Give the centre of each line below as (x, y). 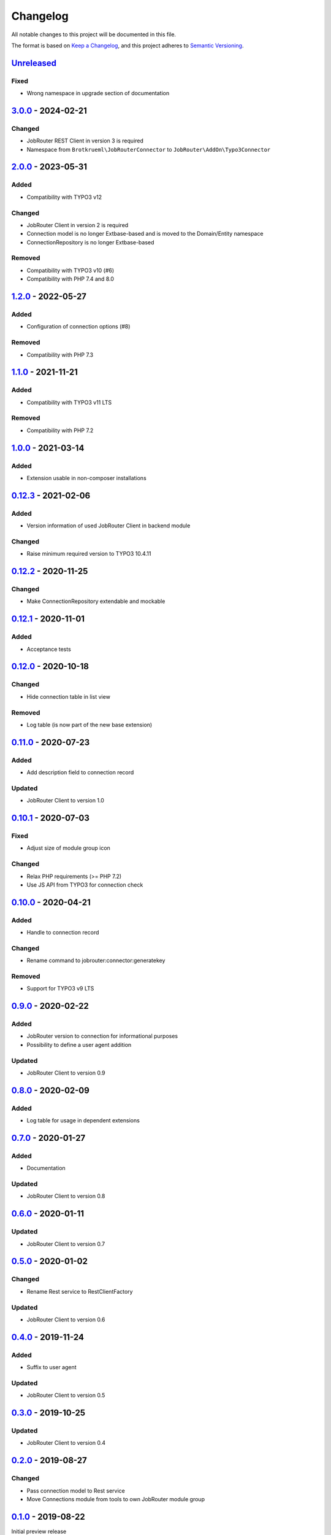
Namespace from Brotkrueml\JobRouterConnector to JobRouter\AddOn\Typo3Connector (149, 149)
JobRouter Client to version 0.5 (66, 1395)
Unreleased (34, 63)
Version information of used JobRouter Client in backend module (108, 526)
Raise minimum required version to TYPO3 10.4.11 (89, 554)
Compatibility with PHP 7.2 (60, 430)
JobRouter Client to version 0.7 (66, 1244)
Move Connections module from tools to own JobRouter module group (116, 1499)
